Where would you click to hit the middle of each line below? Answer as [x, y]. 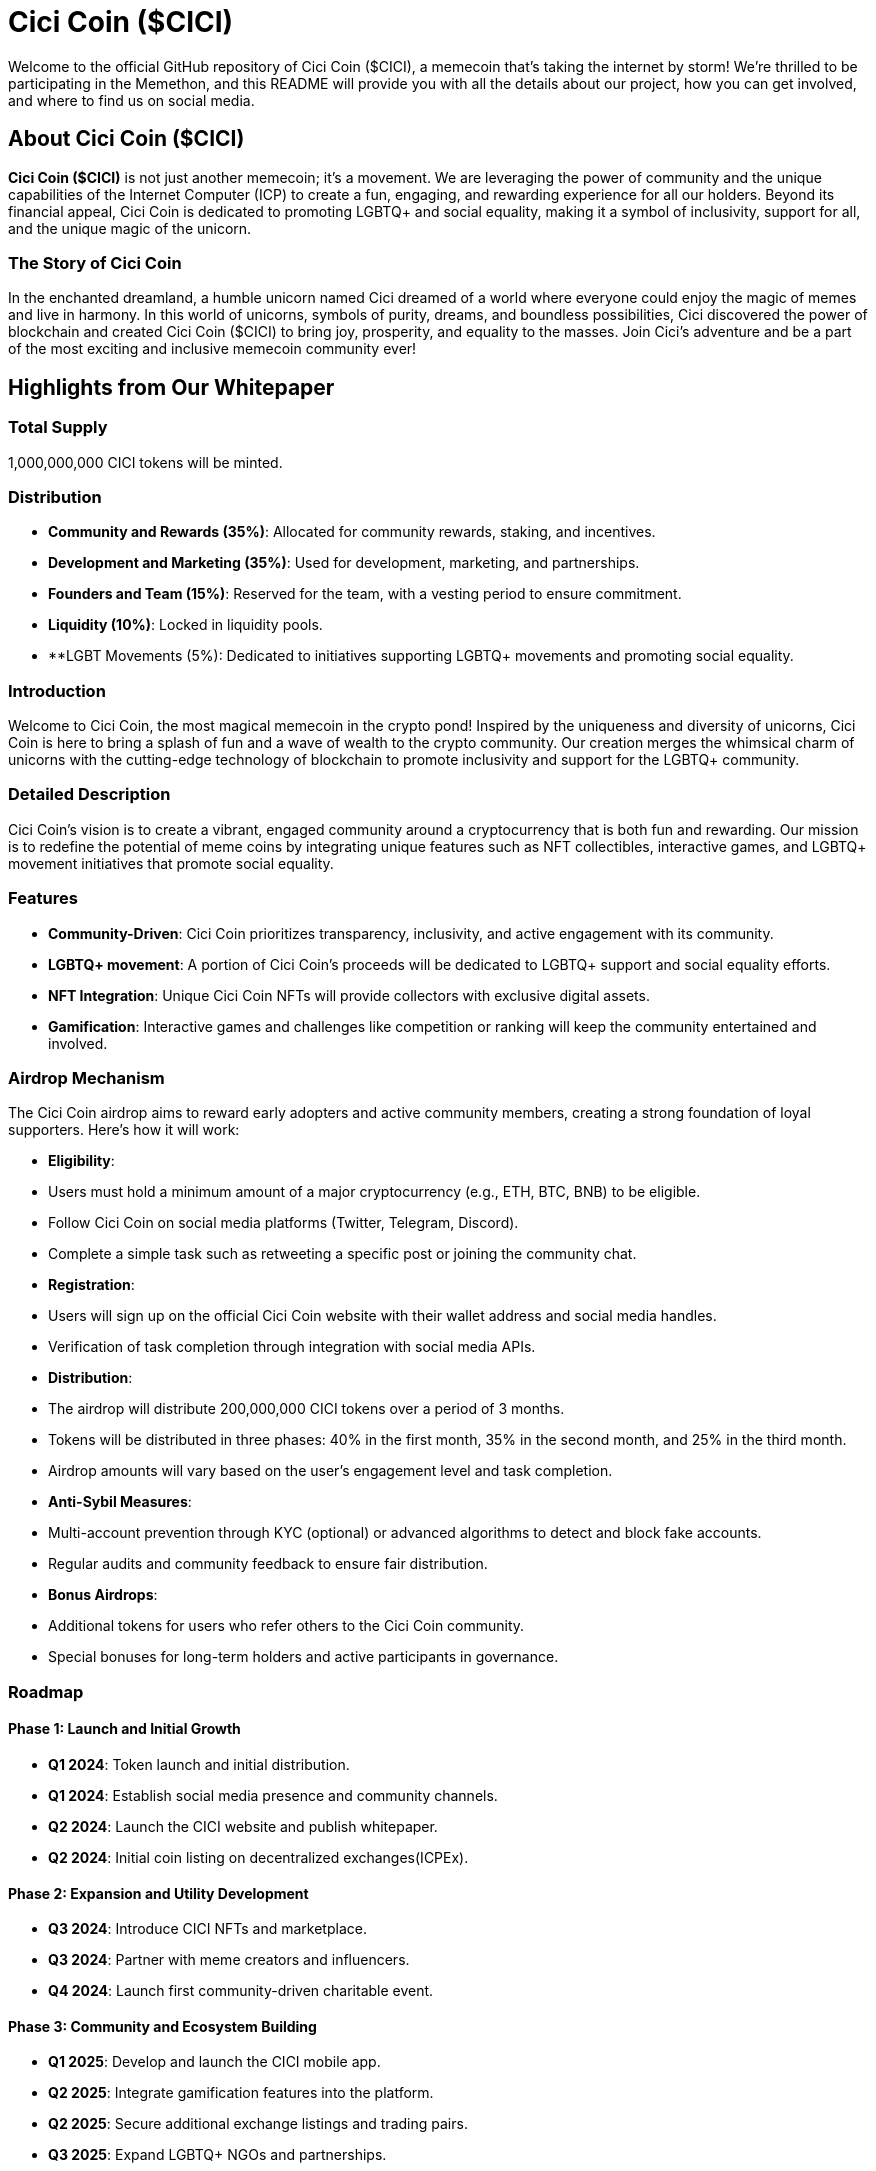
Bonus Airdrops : [103, 1595]
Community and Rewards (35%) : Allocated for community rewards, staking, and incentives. [352, 532]
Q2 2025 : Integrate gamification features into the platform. [241, 2093]
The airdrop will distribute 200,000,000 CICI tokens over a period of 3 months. [306, 1409]
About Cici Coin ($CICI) [126, 139]
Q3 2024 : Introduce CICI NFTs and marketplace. [207, 1929]
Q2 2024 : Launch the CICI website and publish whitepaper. [243, 1826]
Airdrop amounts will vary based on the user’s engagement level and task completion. [330, 1471]
